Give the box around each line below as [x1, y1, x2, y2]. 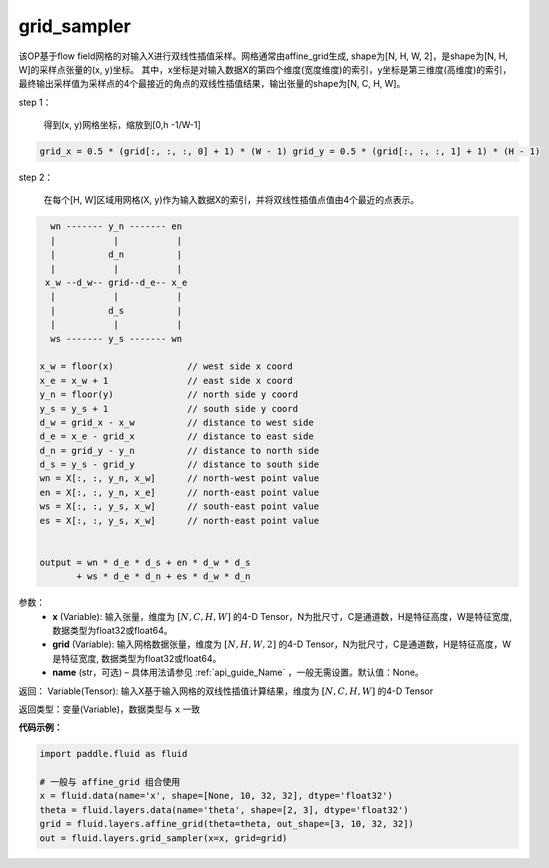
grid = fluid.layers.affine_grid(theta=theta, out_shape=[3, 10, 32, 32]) [39, 818, 415, 830]
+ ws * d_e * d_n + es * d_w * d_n [76, 571, 251, 582]
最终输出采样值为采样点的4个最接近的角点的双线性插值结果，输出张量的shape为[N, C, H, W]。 [18, 78, 406, 90]
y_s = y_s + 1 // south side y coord [39, 403, 299, 414]
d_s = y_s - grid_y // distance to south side [39, 459, 320, 470]
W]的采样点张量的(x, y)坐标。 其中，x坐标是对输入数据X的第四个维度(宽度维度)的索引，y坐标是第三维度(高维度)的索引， [18, 63, 512, 75]
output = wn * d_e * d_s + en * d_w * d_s [39, 556, 251, 568]
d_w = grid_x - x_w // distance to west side [39, 416, 314, 428]
